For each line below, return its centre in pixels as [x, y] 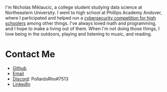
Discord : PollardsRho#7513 [40, 79]
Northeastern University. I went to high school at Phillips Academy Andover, [84, 13]
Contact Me [30, 54]
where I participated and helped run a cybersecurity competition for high [80, 18]
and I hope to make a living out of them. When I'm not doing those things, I [82, 29]
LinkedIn [21, 84]
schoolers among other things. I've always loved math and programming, [81, 23]
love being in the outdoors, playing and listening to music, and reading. [79, 34]
